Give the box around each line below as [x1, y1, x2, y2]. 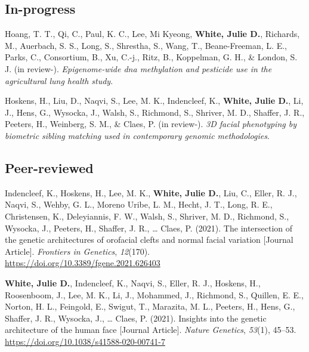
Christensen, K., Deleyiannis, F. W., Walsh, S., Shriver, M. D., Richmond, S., [5, 209, 289, 222]
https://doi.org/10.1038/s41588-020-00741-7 [5, 335, 165, 347]
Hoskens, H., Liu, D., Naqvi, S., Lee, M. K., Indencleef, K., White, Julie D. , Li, [5, 94, 304, 107]
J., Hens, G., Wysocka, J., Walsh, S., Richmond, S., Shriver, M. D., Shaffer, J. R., [5, 106, 305, 118]
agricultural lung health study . [5, 74, 113, 87]
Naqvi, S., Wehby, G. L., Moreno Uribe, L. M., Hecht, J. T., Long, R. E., [5, 198, 273, 211]
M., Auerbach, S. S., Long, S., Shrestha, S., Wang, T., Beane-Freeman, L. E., [5, 39, 287, 51]
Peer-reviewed [5, 158, 94, 177]
